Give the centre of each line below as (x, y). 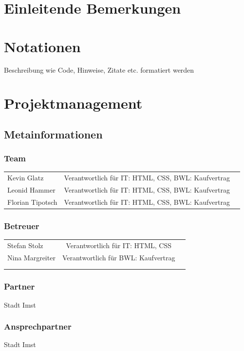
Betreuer (22, 225)
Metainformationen (53, 134)
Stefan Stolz (25, 245)
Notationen (42, 46)
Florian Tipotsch (32, 202)
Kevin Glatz (26, 178)
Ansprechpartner (38, 326)
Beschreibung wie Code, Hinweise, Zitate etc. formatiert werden (99, 69)
